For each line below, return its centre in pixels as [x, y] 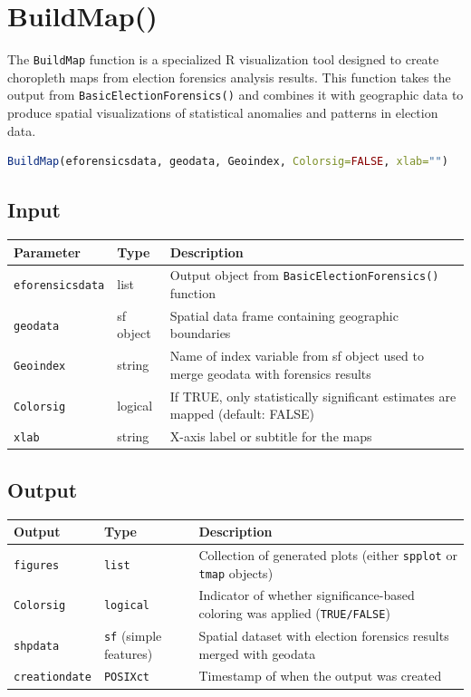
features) [128, 653]
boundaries [200, 333]
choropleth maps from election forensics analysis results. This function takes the [229, 77]
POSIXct [127, 678]
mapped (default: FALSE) [242, 414]
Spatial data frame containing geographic [284, 315]
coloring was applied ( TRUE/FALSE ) [294, 613]
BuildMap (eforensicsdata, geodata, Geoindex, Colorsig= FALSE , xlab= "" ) [228, 162]
